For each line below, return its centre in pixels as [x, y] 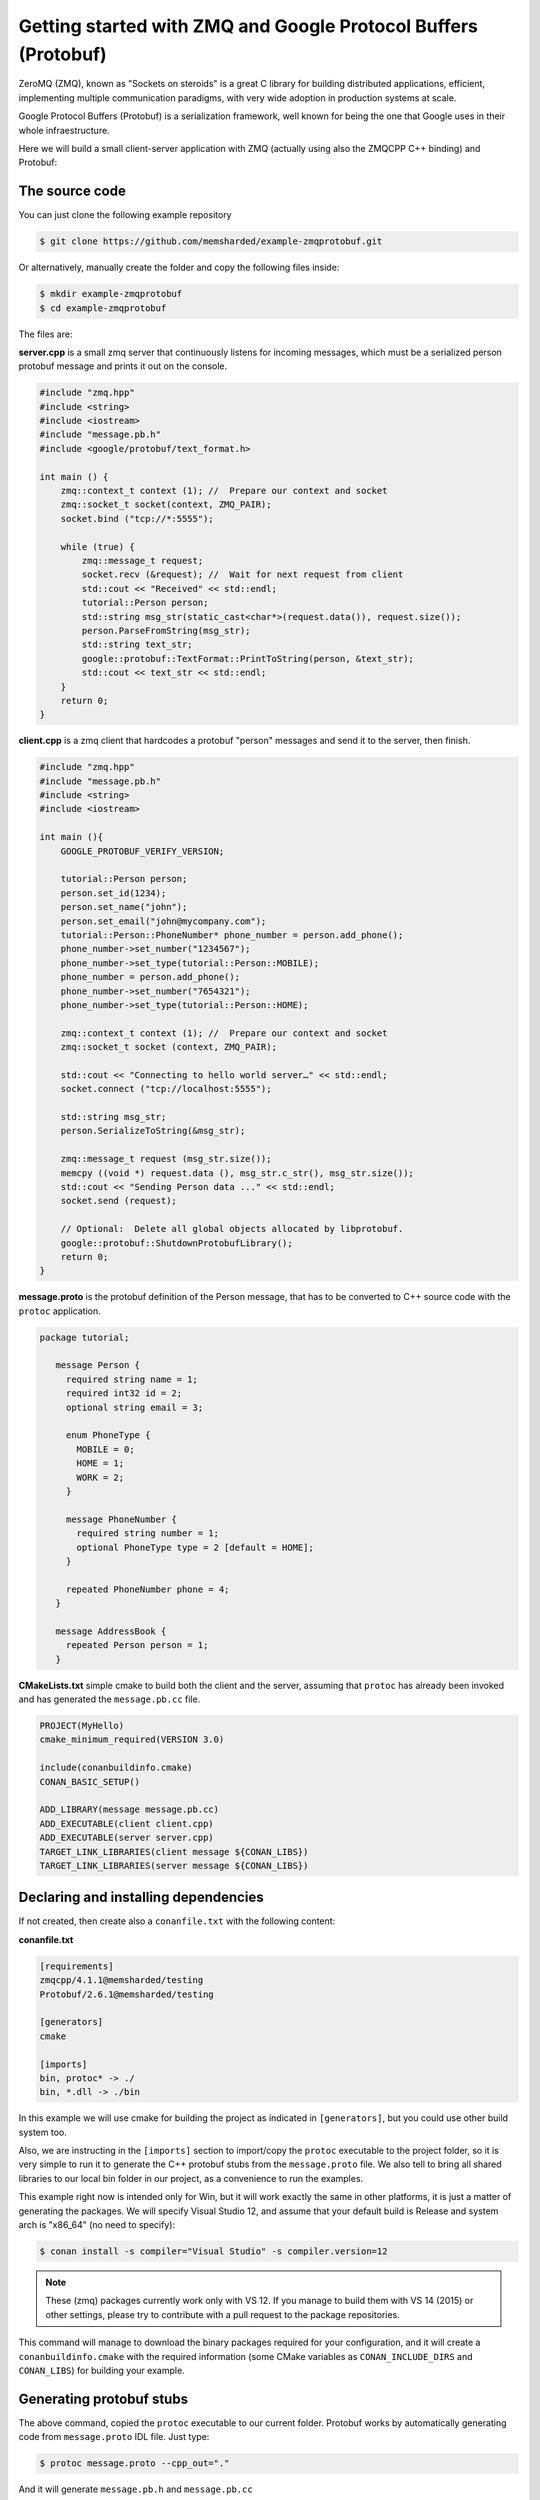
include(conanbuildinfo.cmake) [116, 1768]
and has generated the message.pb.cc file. [109, 1699]
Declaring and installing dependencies [141, 1897]
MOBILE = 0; [105, 1449]
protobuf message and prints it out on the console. [123, 366]
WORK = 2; [100, 1477]
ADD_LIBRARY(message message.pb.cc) [129, 1809]
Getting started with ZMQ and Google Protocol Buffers [248, 26]
